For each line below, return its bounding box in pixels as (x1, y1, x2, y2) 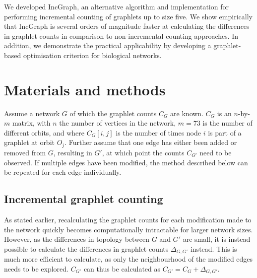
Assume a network (4, 108, 60, 118)
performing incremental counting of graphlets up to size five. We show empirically (4, 11, 253, 21)
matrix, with (12, 118, 51, 128)
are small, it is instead (183, 234, 251, 244)
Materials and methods (4, 79, 166, 99)
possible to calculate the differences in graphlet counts (4, 243, 169, 254)
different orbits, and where (4, 127, 84, 138)
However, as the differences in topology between (4, 234, 150, 244)
